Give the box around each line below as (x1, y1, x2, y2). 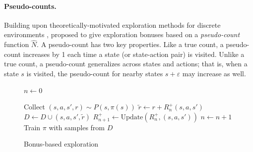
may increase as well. (182, 68, 246, 78)
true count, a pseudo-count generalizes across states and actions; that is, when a (4, 58, 248, 69)
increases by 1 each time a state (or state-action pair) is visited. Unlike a (23, 49, 245, 59)
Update (121, 113, 143, 121)
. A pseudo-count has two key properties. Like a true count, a (37, 39, 224, 50)
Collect (24, 101, 45, 112)
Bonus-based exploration (24, 139, 99, 149)
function (4, 39, 29, 50)
